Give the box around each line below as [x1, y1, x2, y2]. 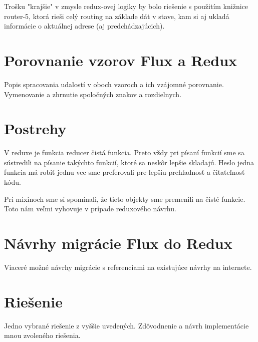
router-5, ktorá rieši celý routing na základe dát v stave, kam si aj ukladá [4, 11, 229, 21]
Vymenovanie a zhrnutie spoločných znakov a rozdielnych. [4, 89, 182, 99]
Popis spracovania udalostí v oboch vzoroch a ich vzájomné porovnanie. [4, 79, 224, 89]
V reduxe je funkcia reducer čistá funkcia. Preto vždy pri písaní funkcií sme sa [4, 147, 244, 158]
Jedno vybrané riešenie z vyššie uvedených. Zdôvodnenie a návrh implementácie [4, 320, 249, 330]
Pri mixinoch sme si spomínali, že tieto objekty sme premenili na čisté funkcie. [4, 193, 245, 204]
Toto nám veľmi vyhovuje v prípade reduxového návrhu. [4, 203, 176, 214]
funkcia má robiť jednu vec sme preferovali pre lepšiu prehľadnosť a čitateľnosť [4, 167, 245, 177]
